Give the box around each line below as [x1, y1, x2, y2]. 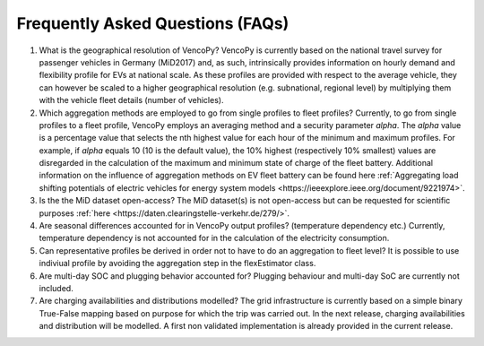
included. [39, 282, 73, 293]
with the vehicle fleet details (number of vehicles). [39, 95, 224, 106]
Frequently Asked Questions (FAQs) [16, 13, 290, 33]
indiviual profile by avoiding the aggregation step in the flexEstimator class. [39, 258, 316, 269]
